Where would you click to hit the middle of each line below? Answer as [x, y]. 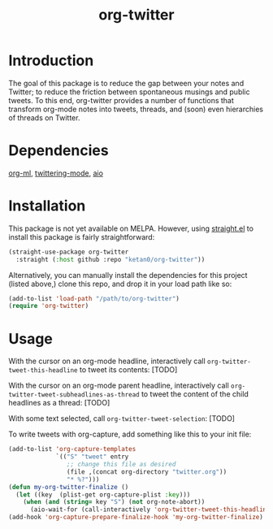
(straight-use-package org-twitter [69, 252]
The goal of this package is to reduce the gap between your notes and [126, 83]
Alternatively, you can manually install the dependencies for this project [128, 275]
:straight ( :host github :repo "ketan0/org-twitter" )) [110, 259]
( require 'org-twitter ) [49, 306]
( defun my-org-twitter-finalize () [69, 487]
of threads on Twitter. [44, 117]
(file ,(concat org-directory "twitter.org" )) [147, 472]
